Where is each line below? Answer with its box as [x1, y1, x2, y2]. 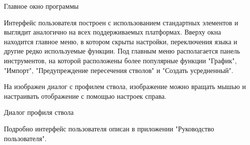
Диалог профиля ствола [4, 107, 74, 117]
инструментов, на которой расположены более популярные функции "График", [4, 55, 237, 65]
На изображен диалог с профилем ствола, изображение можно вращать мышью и [4, 81, 246, 91]
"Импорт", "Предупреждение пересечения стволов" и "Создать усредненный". [4, 65, 233, 75]
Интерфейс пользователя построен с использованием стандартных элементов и [4, 17, 238, 27]
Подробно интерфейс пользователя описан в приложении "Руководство [4, 123, 214, 133]
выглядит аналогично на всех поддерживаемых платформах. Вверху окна [4, 27, 221, 37]
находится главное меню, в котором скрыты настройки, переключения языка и [4, 36, 237, 46]
